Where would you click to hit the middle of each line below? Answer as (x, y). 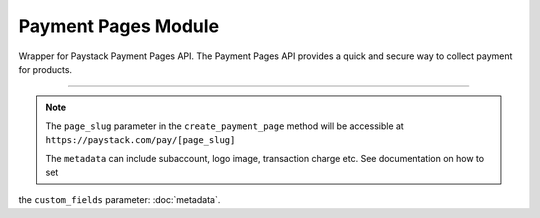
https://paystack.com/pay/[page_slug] (140, 140)
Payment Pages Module (119, 26)
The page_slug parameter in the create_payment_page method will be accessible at (224, 126)
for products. (45, 69)
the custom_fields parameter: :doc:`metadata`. (119, 200)
